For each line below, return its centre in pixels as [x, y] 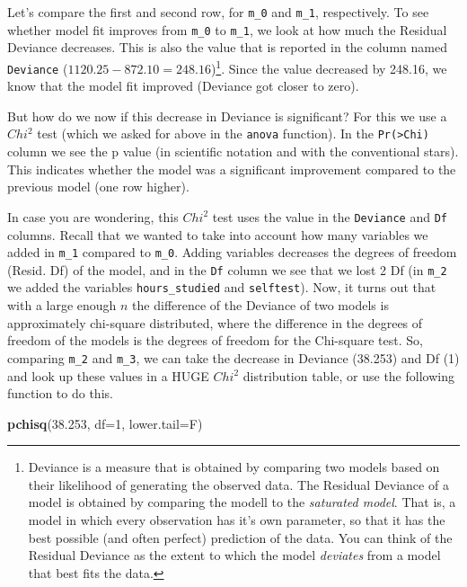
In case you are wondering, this [93, 216]
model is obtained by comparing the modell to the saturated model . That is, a [242, 502]
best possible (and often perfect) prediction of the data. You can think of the [240, 537]
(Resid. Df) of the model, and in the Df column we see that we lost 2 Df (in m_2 [227, 269]
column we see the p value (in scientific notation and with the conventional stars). [233, 151]
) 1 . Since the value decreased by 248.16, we [329, 67]
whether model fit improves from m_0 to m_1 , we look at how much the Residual [227, 29]
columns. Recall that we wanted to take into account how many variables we [218, 234]
